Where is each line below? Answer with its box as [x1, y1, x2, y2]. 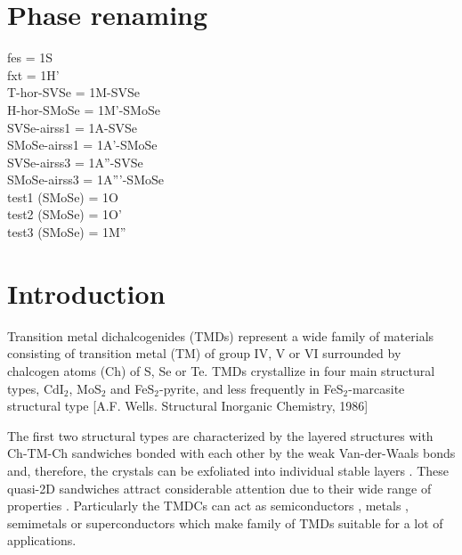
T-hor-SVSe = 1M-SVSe [7, 83, 140, 102]
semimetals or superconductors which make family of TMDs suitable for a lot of [7, 513, 443, 532]
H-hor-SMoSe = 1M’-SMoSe [7, 100, 160, 118]
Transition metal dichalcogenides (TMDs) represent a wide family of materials [7, 326, 434, 345]
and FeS [110, 379, 155, 397]
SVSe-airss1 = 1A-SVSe [7, 118, 138, 136]
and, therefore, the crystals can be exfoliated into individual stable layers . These [7, 461, 450, 479]
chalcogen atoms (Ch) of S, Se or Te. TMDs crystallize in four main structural [7, 361, 435, 380]
